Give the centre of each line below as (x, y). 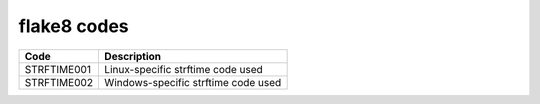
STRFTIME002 (59, 82)
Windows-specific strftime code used (193, 82)
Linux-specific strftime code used (184, 69)
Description (133, 56)
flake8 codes (73, 26)
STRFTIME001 (58, 69)
